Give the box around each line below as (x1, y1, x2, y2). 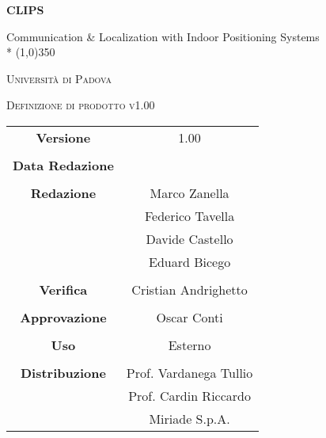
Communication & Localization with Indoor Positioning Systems (6, 28, 320, 44)
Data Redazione (13, 155, 114, 174)
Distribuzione (20, 363, 106, 382)
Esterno (168, 335, 211, 354)
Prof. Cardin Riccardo (128, 386, 251, 405)
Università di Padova (6, 70, 112, 86)
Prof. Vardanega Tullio (126, 363, 253, 382)
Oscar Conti (156, 307, 223, 326)
